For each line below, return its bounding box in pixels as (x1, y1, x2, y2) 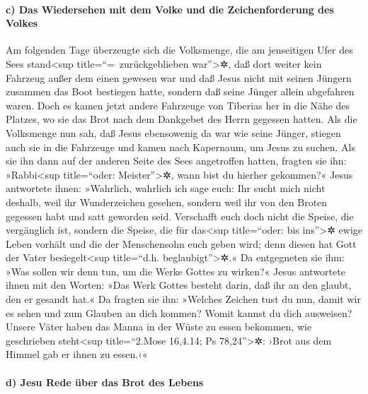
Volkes (6, 16, 38, 30)
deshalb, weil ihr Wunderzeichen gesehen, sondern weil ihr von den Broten (6, 194, 328, 209)
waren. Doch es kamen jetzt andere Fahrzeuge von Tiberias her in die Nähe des (6, 97, 350, 112)
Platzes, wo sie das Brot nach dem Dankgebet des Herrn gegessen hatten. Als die (6, 112, 357, 126)
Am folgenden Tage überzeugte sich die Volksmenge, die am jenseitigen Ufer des (6, 42, 353, 57)
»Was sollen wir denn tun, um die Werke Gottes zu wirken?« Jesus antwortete (6, 263, 345, 278)
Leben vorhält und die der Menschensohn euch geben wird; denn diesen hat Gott (6, 236, 357, 251)
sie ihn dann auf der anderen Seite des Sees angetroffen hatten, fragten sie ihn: (6, 153, 347, 168)
